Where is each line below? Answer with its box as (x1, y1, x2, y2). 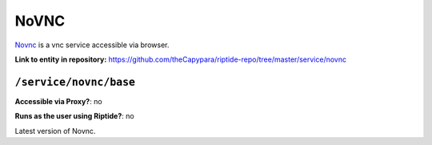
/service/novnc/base (14, 75, 136, 88)
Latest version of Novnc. (14, 126, 96, 135)
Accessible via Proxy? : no (14, 96, 103, 106)
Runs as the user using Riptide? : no (14, 111, 135, 121)
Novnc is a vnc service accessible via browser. (14, 40, 170, 50)
